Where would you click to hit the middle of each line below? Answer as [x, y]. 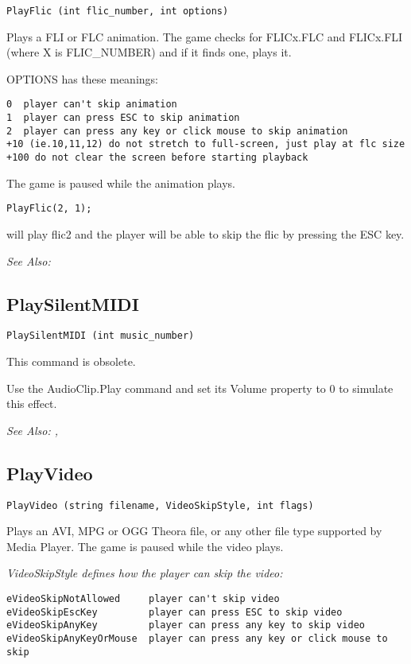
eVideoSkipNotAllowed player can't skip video [143, 599]
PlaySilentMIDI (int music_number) [101, 336]
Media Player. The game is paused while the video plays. [145, 546]
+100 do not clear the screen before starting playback [157, 158]
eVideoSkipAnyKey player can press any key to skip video [186, 625]
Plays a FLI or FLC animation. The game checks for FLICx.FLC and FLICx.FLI [205, 36]
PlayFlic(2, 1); [49, 209]
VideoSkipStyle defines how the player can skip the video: [145, 573]
